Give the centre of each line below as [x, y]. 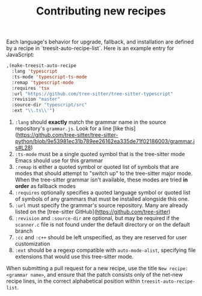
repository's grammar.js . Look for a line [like [69, 128]
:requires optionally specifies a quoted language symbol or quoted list [103, 193]
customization [32, 244]
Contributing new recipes [101, 11]
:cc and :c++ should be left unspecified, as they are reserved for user [101, 238]
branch [24, 231]
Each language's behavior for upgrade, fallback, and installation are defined [100, 42]
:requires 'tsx [31, 88]
